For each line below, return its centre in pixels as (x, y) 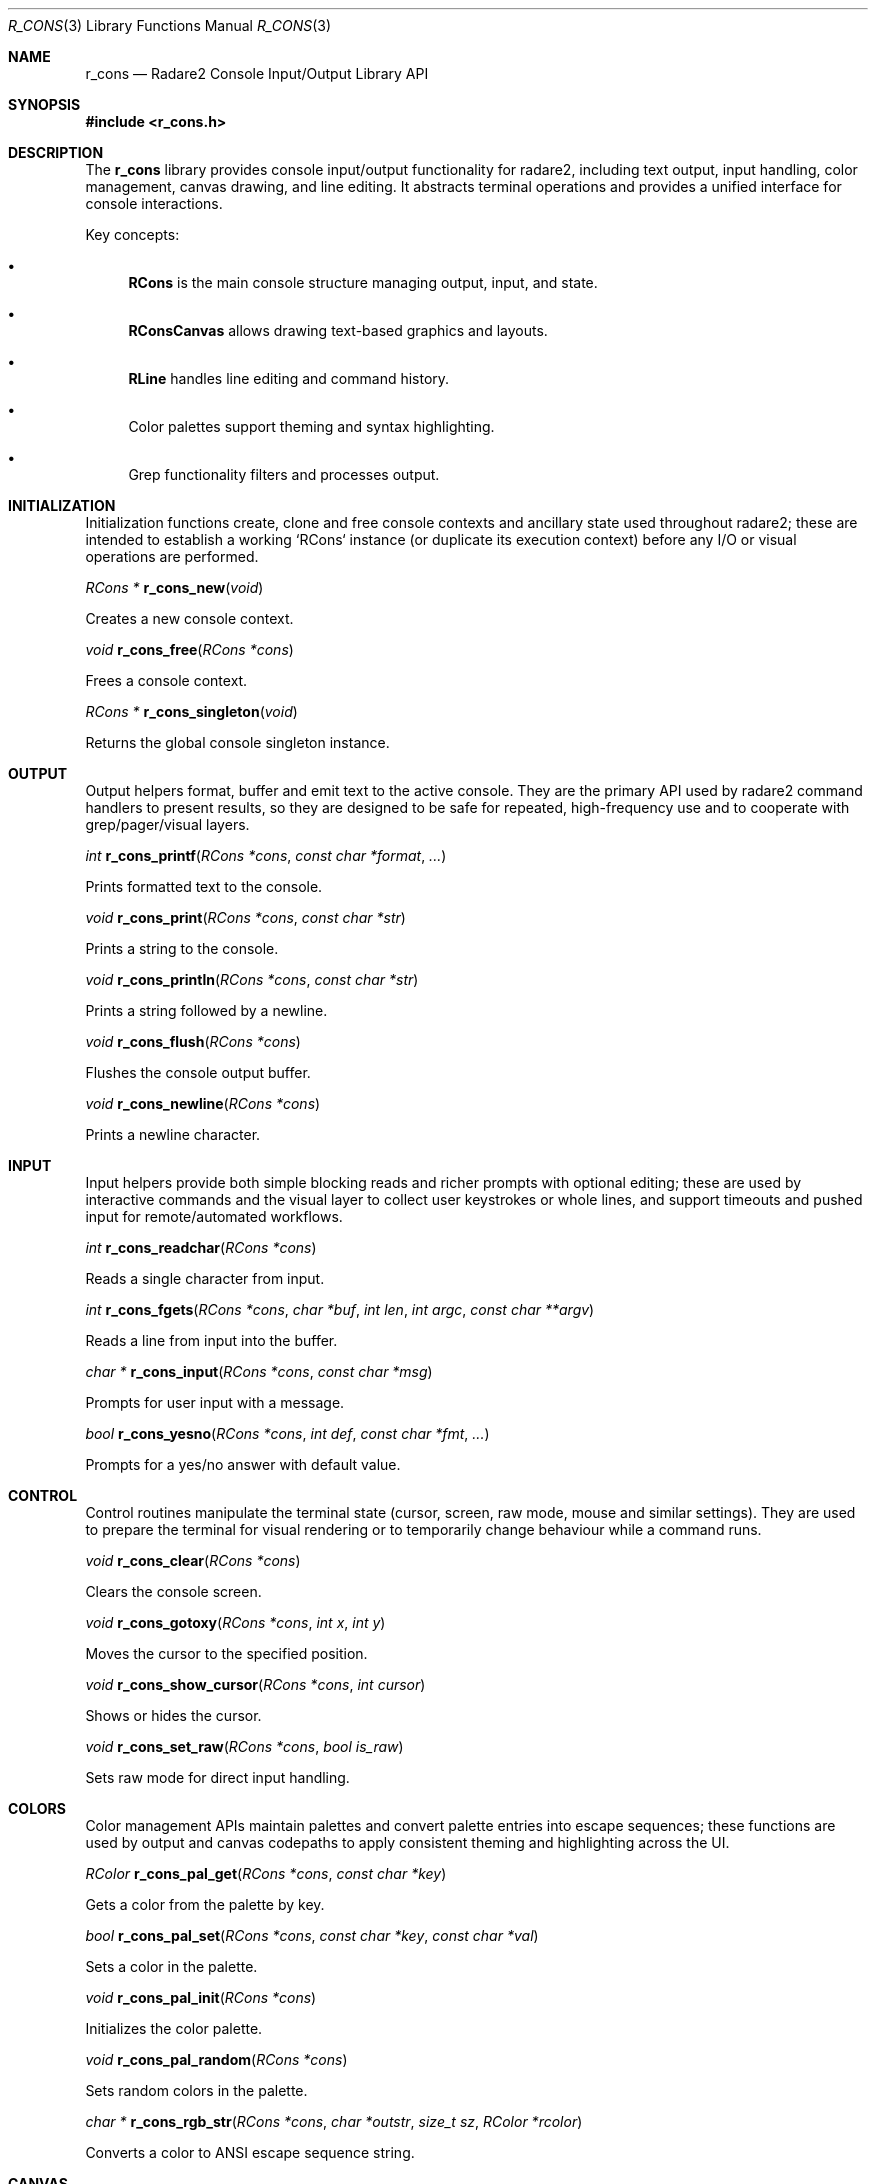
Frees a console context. (166, 680)
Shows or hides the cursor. (173, 1715)
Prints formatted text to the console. (204, 886)
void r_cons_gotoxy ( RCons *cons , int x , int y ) (235, 1622)
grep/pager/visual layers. (167, 824)
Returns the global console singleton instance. (237, 742)
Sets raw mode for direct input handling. (217, 1777)
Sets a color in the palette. (171, 1966)
